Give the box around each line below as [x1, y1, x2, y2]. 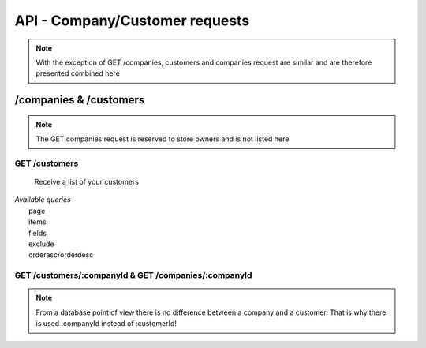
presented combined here [35, 69, 120, 78]
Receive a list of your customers [34, 178, 140, 187]
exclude [28, 239, 54, 249]
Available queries [14, 195, 71, 204]
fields [28, 228, 47, 238]
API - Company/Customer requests [14, 12, 250, 29]
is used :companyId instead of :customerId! [35, 319, 177, 328]
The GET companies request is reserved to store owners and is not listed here [35, 134, 290, 144]
